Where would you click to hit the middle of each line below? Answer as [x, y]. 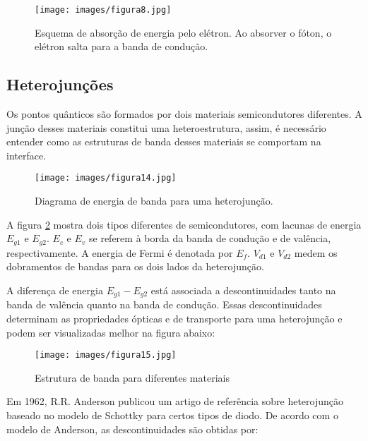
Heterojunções [60, 84]
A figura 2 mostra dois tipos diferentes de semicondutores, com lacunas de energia [184, 224]
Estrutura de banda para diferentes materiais [132, 377]
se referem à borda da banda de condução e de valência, [210, 238]
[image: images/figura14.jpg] [106, 178]
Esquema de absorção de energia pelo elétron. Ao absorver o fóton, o [183, 32]
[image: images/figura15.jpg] [106, 355]
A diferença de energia [55, 290]
